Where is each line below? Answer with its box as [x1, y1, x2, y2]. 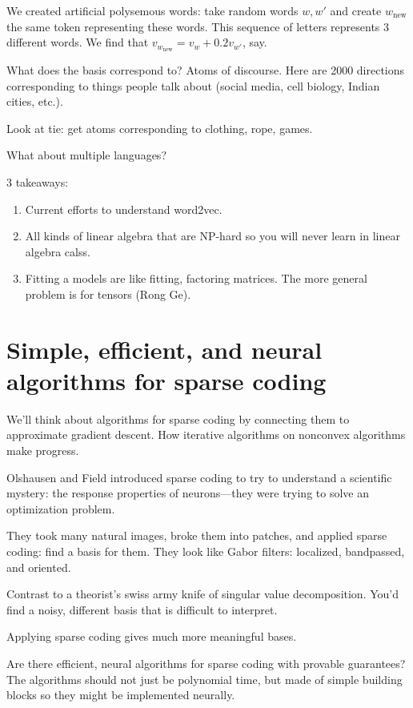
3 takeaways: [6, 174, 69, 191]
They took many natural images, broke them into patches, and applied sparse [6, 527, 387, 544]
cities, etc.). [6, 93, 63, 110]
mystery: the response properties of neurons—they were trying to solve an [6, 485, 369, 501]
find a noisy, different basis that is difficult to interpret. [6, 601, 278, 617]
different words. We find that [6, 34, 149, 50]
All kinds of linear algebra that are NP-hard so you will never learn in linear [25, 227, 400, 244]
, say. [242, 34, 267, 50]
